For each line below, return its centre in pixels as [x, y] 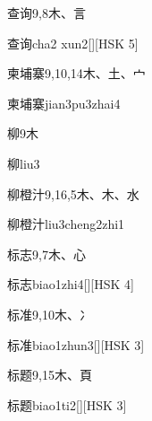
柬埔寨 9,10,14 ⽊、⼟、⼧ [76, 73]
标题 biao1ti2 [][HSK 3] [67, 404]
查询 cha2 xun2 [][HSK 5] [73, 43]
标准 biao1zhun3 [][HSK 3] [76, 344]
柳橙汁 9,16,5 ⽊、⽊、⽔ [73, 193]
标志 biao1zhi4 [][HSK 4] [71, 284]
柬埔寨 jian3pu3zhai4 [64, 103]
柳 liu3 [24, 163]
